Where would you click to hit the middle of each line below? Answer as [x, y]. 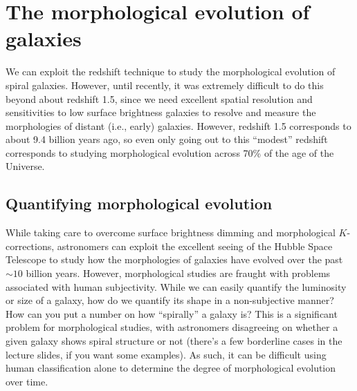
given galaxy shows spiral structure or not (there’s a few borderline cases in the [174, 341]
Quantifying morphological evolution [139, 203]
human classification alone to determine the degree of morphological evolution [171, 368]
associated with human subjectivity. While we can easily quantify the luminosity [176, 286]
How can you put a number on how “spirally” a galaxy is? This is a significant [172, 313]
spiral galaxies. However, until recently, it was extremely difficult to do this [165, 85]
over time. [27, 381]
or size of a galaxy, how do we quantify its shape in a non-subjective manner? [170, 300]
